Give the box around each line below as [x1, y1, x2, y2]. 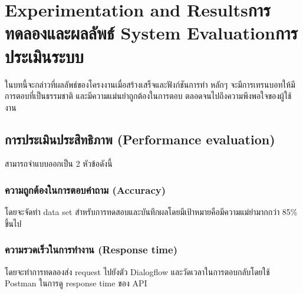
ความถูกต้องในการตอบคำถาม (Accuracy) [5, 183, 166, 197]
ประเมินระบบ [5, 44, 84, 68]
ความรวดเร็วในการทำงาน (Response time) [5, 242, 177, 257]
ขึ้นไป [5, 217, 22, 229]
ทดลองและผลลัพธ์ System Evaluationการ [5, 21, 298, 45]
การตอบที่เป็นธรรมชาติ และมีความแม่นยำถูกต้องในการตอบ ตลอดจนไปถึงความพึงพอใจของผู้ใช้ [5, 90, 292, 102]
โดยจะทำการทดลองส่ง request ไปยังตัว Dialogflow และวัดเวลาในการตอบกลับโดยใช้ [5, 265, 270, 278]
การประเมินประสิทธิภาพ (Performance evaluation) [5, 130, 275, 148]
